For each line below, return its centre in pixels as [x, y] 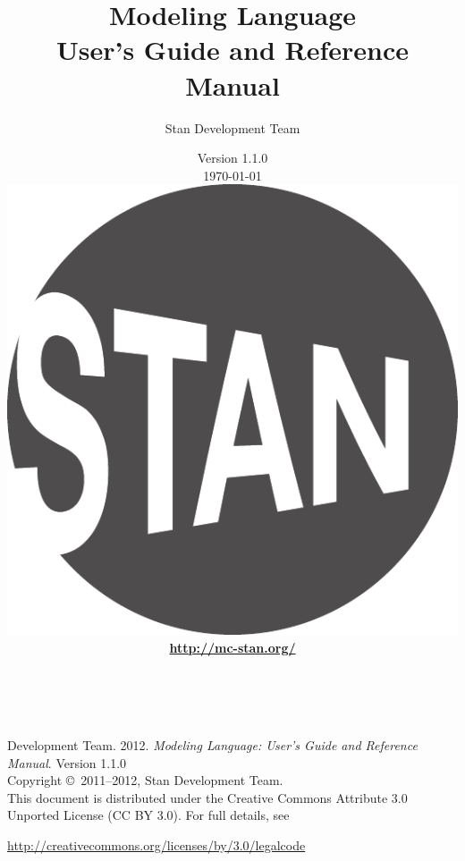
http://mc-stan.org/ [232, 647]
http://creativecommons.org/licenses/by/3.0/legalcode [156, 845]
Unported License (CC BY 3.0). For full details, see [148, 815]
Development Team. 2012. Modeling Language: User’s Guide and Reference [212, 745]
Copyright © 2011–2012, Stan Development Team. [145, 780]
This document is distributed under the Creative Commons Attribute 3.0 [207, 797]
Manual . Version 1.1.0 [67, 762]
